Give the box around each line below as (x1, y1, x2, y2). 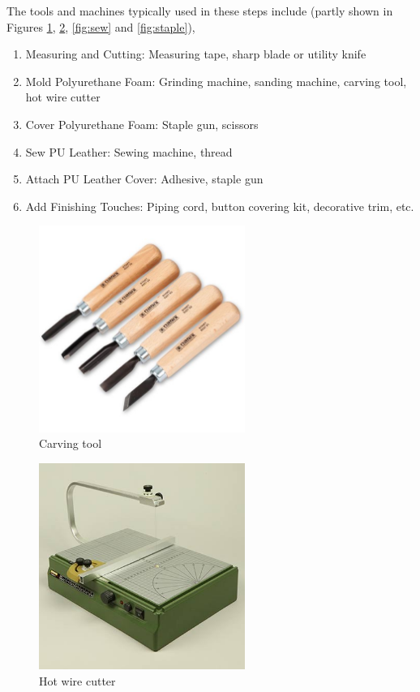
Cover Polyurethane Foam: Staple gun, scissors (25, 115, 259, 132)
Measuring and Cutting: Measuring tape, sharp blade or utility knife (25, 45, 366, 62)
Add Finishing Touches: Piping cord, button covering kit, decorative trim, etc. (25, 197, 414, 214)
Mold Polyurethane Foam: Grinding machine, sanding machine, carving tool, (25, 72, 407, 89)
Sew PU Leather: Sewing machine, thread (25, 143, 233, 160)
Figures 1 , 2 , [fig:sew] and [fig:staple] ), (6, 18, 195, 35)
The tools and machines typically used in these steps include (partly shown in (6, 2, 393, 19)
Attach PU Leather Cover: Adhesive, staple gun (25, 170, 264, 187)
